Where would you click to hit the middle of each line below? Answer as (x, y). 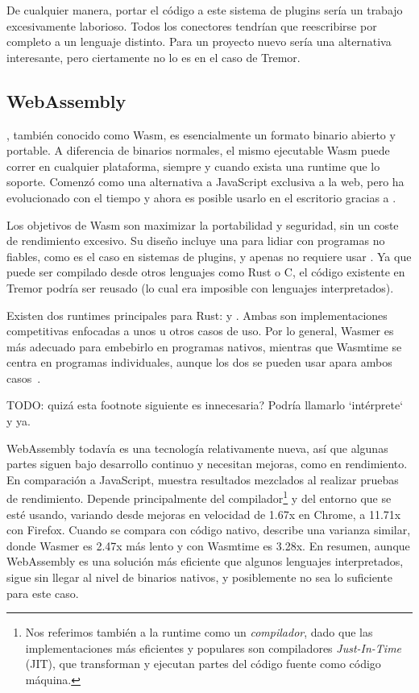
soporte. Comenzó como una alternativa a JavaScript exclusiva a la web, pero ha (205, 182)
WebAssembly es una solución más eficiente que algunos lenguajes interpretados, (205, 561)
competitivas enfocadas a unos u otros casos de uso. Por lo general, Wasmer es (200, 331)
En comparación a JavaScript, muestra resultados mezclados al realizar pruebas (203, 479)
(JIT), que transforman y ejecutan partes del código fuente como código (203, 664)
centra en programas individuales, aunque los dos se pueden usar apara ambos (199, 362)
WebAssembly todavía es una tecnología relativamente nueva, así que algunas (197, 448)
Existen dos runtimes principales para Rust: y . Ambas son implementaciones (197, 315)
